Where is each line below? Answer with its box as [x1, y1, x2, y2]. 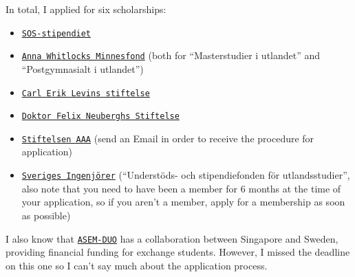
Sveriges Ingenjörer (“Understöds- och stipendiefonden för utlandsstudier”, [21, 168, 350, 182]
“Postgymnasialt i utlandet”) [21, 61, 144, 76]
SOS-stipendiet [21, 28, 92, 38]
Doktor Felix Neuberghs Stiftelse [21, 111, 180, 122]
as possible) [21, 208, 71, 222]
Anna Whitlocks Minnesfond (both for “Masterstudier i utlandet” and [21, 48, 321, 63]
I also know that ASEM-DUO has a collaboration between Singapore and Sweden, [6, 231, 338, 245]
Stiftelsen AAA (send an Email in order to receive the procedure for [21, 131, 314, 145]
